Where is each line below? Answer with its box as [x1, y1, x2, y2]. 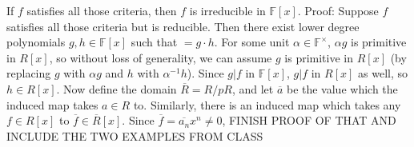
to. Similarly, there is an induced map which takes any [133, 96, 401, 113]
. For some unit [214, 34, 290, 50]
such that [131, 34, 178, 50]
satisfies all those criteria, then [26, 2, 177, 18]
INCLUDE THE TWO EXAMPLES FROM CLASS [6, 127, 263, 144]
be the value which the [286, 80, 398, 97]
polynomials [6, 34, 66, 50]
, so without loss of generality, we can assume [49, 49, 272, 66]
